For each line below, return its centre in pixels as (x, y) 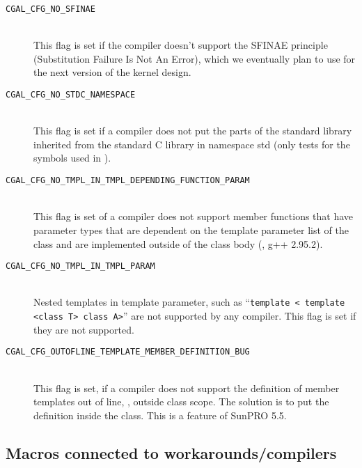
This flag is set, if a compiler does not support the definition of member (187, 388)
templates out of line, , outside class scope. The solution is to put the (181, 401)
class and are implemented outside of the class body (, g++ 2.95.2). (178, 243)
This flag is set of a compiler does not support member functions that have (194, 216)
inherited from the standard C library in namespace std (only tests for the (192, 144)
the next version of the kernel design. (112, 72)
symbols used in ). (72, 158)
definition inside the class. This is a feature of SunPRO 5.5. (160, 415)
